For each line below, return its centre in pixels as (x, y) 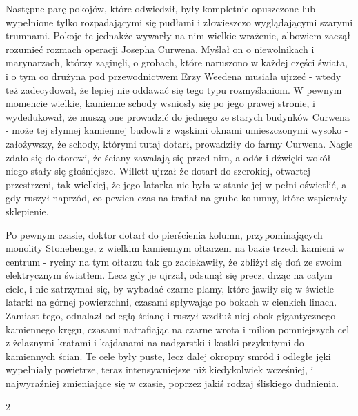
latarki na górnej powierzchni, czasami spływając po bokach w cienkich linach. (171, 302)
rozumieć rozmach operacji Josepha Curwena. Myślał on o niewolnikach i (160, 49)
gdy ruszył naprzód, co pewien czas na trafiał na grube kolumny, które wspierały (177, 198)
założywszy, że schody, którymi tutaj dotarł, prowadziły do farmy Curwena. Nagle (179, 143)
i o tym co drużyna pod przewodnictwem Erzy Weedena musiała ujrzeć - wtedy (173, 76)
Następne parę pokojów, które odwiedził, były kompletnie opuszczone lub (161, 8)
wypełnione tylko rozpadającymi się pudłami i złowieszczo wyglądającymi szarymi (179, 22)
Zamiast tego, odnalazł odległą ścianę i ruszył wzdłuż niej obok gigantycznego (171, 316)
